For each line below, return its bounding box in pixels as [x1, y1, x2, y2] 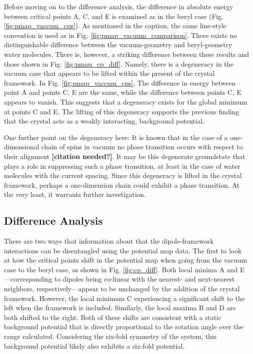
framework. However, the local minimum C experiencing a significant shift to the [4, 293, 245, 303]
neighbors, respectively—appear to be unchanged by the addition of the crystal [4, 283, 240, 294]
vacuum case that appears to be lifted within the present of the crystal [4, 68, 215, 78]
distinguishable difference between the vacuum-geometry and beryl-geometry [4, 39, 232, 50]
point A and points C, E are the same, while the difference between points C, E [4, 87, 241, 97]
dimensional [4, 142, 39, 152]
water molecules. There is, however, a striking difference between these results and [4, 49, 249, 59]
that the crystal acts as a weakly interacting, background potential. [4, 116, 205, 126]
